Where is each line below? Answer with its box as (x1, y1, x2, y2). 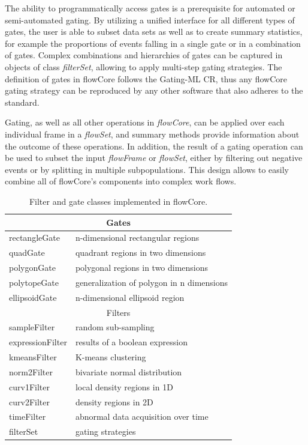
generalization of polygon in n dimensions (75, 276, 228, 288)
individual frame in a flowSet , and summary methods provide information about (5, 127, 300, 140)
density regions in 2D (75, 395, 153, 408)
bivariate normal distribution (75, 365, 182, 378)
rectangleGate (9, 231, 60, 244)
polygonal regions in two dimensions (75, 261, 209, 274)
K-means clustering (75, 351, 146, 363)
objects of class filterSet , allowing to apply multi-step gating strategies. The (5, 60, 282, 73)
